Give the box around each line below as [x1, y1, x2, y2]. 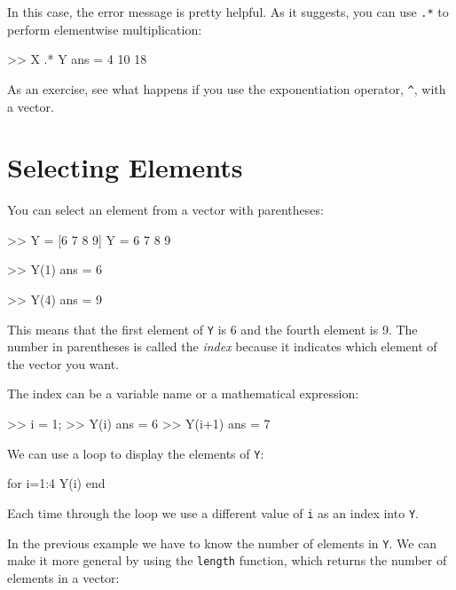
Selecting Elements [7, 149, 243, 185]
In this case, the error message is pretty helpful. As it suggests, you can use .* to [7, 3, 449, 20]
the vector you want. [7, 354, 120, 373]
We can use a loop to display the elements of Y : [7, 444, 264, 462]
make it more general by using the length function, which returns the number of [7, 551, 447, 570]
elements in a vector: [7, 568, 120, 586]
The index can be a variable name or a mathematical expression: [7, 384, 359, 403]
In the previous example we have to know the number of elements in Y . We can [7, 533, 437, 552]
